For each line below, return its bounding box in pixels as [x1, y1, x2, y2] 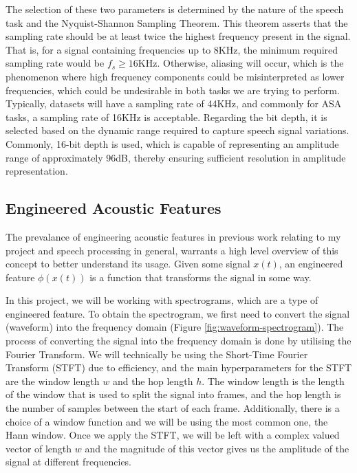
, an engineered [279, 256, 343, 271]
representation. [6, 164, 68, 178]
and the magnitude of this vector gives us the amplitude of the [85, 441, 349, 455]
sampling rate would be [6, 56, 105, 70]
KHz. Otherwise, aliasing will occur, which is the [138, 56, 344, 70]
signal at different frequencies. [6, 454, 132, 469]
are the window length [6, 373, 100, 388]
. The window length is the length [202, 373, 345, 388]
